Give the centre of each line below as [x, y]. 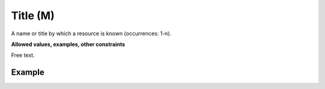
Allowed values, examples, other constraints [68, 44]
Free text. [23, 55]
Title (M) [33, 16]
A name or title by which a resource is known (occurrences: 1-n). [91, 33]
